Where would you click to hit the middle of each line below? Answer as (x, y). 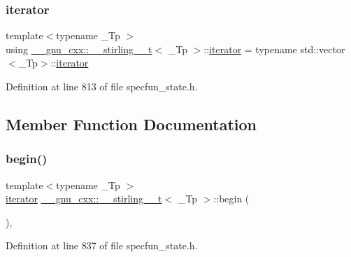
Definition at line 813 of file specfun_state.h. (102, 86)
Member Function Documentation (131, 124)
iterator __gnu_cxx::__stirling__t (84, 199)
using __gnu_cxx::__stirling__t (79, 49)
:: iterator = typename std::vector (274, 49)
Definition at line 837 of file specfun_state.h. (102, 245)
